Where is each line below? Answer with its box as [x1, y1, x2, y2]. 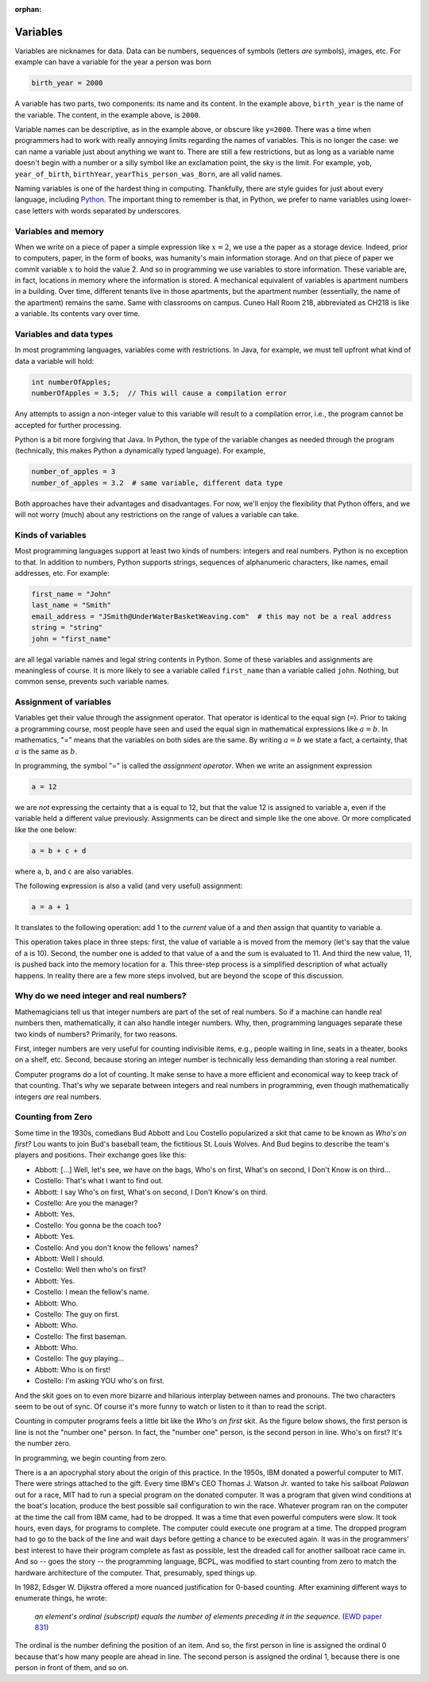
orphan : [14, 5, 42, 14]
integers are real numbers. [14, 1092, 102, 1101]
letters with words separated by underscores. [32, 206, 182, 215]
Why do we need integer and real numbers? [14, 990, 187, 1001]
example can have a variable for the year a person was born [14, 57, 212, 67]
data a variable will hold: [14, 356, 95, 365]
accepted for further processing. [14, 420, 122, 430]
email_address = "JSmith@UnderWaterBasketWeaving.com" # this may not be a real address [31, 611, 392, 621]
